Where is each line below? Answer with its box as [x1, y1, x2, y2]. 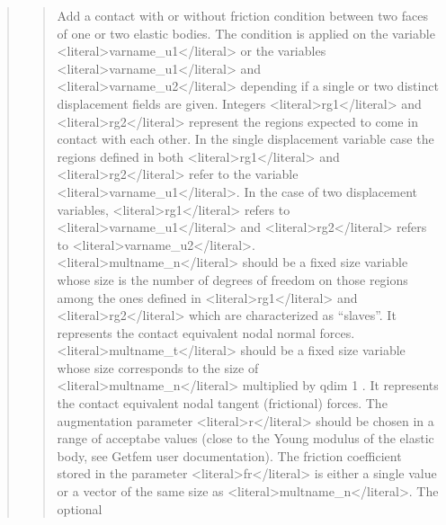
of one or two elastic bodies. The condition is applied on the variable [57, 23, 435, 42]
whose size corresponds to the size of [57, 358, 259, 377]
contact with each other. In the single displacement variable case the [57, 129, 434, 148]
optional [57, 499, 103, 518]
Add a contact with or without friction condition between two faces [57, 6, 428, 24]
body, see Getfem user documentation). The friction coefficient [57, 446, 402, 465]
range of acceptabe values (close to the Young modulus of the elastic [57, 429, 434, 448]
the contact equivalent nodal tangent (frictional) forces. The [57, 394, 388, 413]
